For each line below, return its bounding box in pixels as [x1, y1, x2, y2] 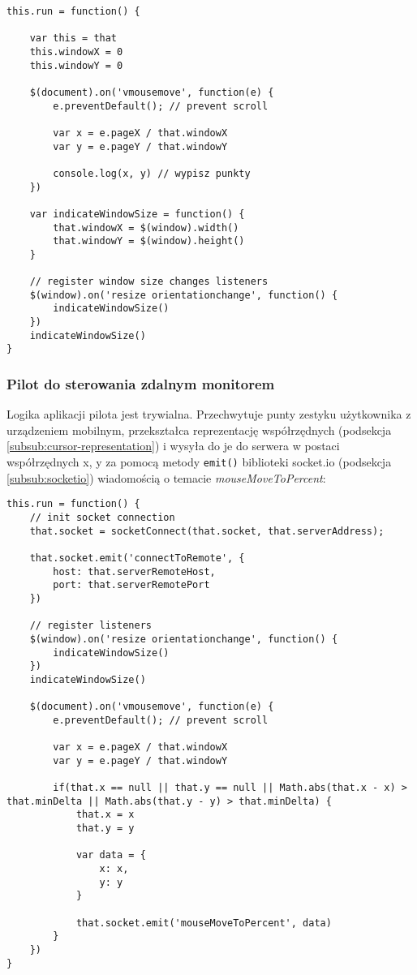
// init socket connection [29, 511, 175, 523]
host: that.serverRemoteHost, [53, 565, 216, 578]
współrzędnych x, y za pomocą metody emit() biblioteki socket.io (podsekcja [6, 453, 392, 470]
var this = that [29, 32, 118, 45]
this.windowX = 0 [29, 45, 123, 58]
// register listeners [29, 620, 152, 632]
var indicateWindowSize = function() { [29, 208, 245, 220]
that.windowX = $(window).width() [53, 221, 239, 234]
